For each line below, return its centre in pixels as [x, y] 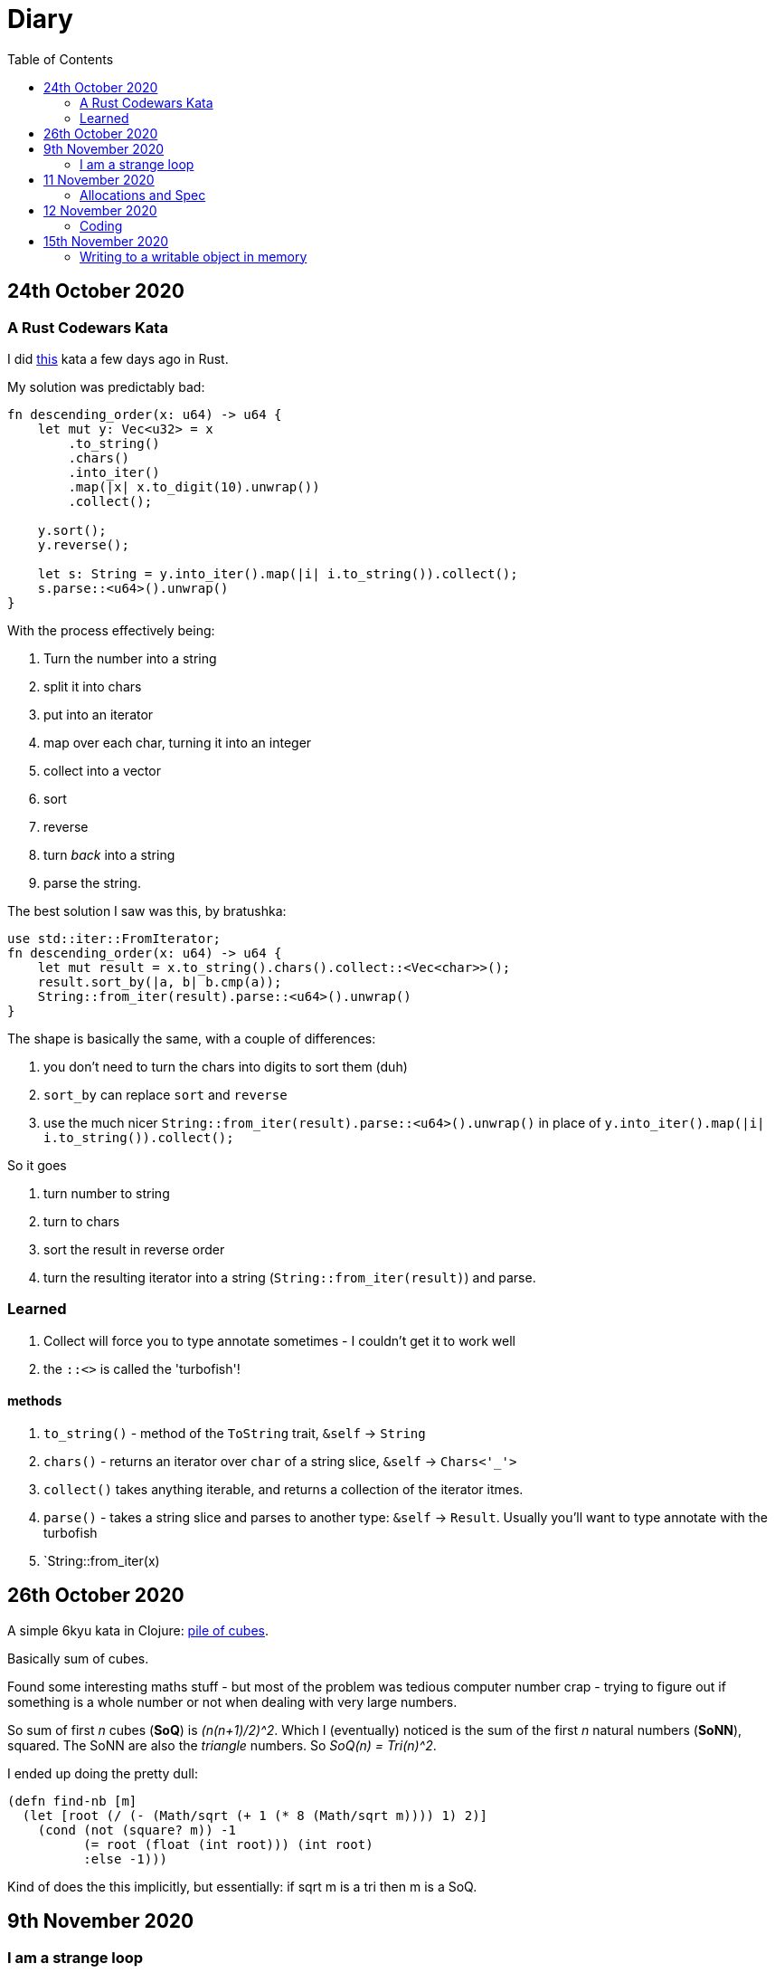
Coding [101, 225]
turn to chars [82, 1221]
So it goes [37, 1165]
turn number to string [107, 1193]
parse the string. [92, 882]
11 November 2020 [99, 179]
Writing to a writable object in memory [194, 256]
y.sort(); [72, 530]
